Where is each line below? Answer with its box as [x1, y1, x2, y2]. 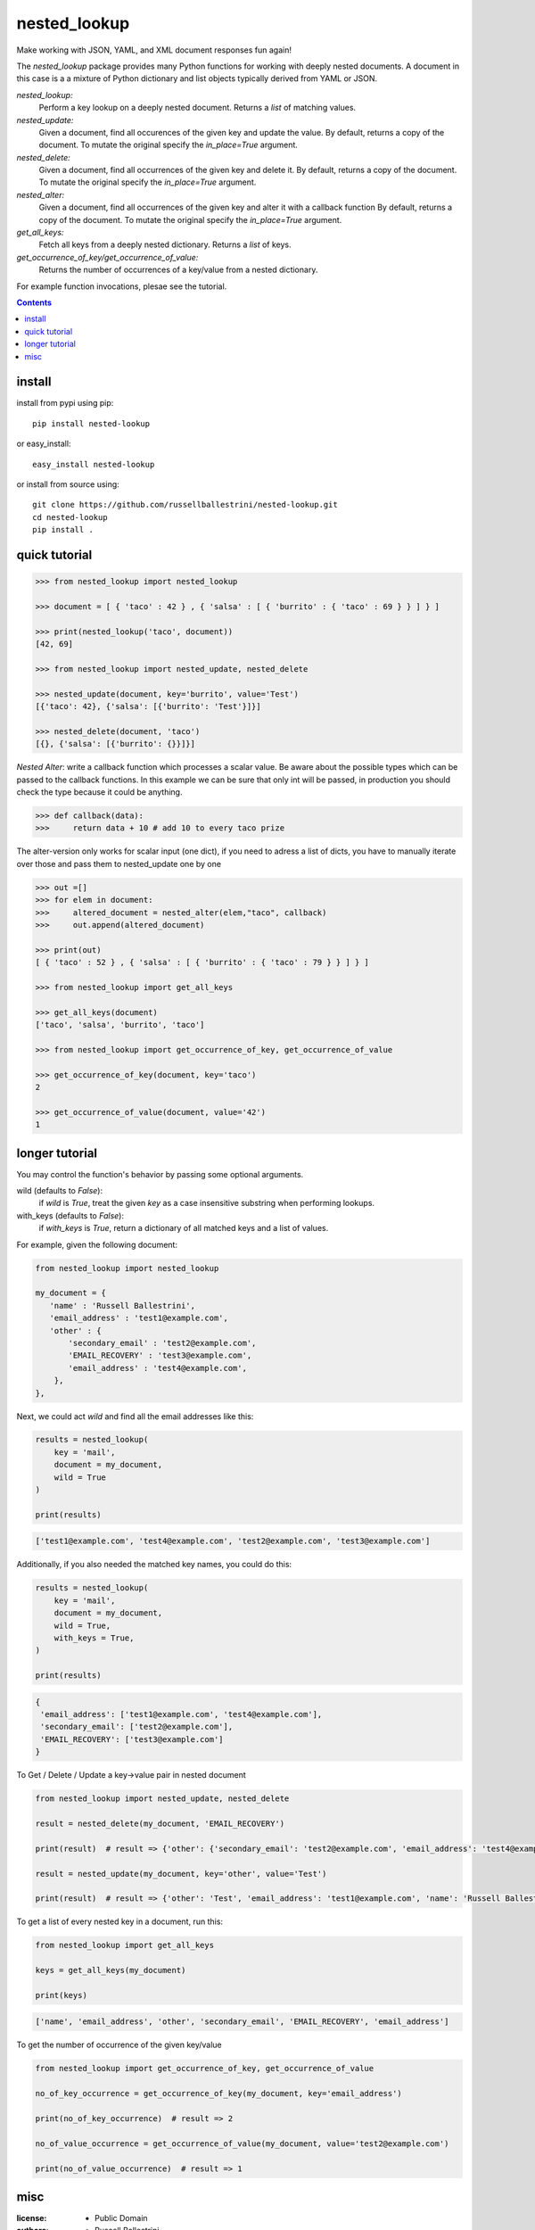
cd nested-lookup [32, 512, 108, 522]
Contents [16, 297, 53, 308]
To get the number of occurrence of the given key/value [16, 2039, 222, 2051]
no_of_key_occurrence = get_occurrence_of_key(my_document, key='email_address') [35, 2088, 403, 2099]
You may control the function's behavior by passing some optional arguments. [16, 1169, 304, 1179]
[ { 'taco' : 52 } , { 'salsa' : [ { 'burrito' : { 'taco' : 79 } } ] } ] [35, 957, 370, 968]
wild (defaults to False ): [16, 1185, 103, 1196]
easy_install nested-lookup [32, 459, 155, 469]
